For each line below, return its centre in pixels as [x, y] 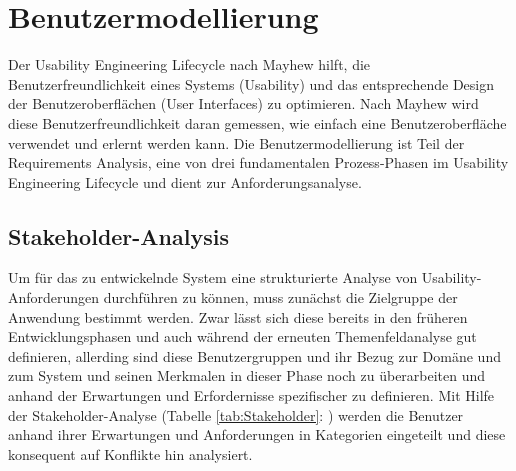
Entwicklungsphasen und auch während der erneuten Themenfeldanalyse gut [242, 336]
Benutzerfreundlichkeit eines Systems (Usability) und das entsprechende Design [251, 83]
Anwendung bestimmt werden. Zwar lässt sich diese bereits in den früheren [238, 316]
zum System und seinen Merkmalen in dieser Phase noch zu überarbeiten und [247, 375]
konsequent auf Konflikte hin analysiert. [130, 453]
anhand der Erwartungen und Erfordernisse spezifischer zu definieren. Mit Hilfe [251, 395]
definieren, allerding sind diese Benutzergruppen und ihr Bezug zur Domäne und [254, 355]
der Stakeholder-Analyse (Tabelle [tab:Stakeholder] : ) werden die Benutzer [236, 414]
